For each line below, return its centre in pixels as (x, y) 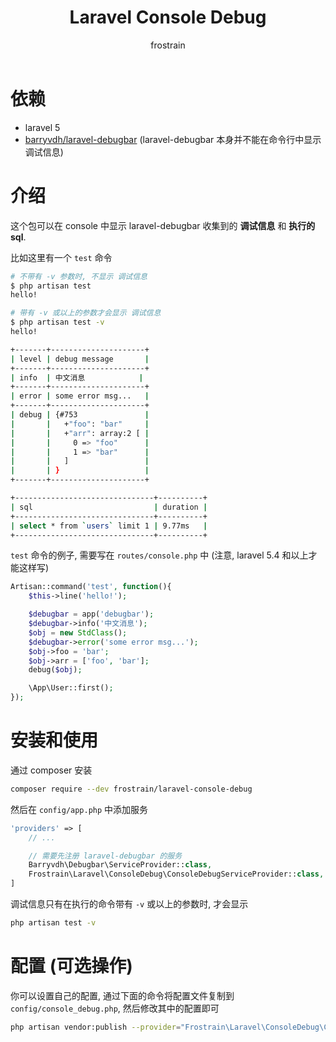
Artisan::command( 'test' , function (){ (91, 587)
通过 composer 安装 (51, 770)
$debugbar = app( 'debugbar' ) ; (91, 614)
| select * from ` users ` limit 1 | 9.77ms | (109, 526)
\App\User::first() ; (71, 688)
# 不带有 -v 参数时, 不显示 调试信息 (79, 276)
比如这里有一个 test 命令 (61, 257)
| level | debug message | (80, 359)
